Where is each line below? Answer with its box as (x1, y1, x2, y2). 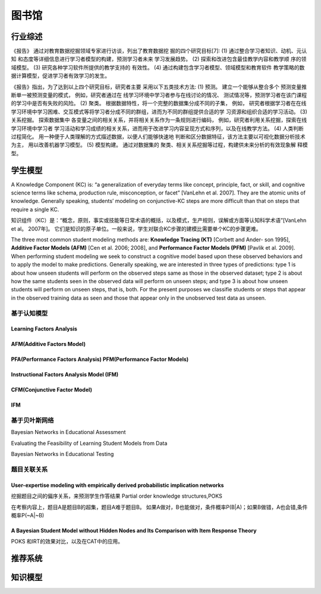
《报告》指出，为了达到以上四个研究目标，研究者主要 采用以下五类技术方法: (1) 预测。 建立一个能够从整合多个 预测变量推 (11, 83, 307, 90)
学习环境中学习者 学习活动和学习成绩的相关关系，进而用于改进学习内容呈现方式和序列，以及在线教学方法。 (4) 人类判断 (11, 125, 304, 132)
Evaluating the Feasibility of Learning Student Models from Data (11, 439, 168, 447)
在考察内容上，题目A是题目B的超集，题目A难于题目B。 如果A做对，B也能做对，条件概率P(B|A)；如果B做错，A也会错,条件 (11, 503, 308, 511)
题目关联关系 (11, 465, 48, 473)
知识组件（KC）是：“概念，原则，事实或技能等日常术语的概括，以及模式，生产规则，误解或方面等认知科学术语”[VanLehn (11, 217, 307, 224)
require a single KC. (11, 206, 59, 213)
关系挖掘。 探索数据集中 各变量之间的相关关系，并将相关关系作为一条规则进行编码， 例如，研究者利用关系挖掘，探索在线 (11, 117, 307, 124)
